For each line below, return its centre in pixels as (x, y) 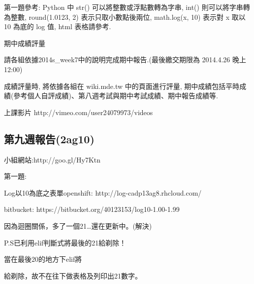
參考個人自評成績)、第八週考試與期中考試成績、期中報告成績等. (116, 96)
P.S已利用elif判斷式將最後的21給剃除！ (65, 242)
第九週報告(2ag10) (49, 139)
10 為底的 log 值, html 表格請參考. (58, 26)
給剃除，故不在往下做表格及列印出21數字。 (73, 275)
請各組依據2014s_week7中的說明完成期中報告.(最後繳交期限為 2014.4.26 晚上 (125, 60)
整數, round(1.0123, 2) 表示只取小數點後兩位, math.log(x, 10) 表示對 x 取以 (128, 17)
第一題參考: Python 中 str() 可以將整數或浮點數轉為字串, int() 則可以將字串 (124, 7)
